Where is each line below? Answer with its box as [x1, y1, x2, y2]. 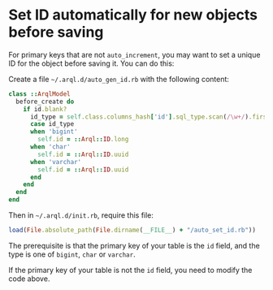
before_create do [15, 97, 75, 106]
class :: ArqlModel [8, 89, 71, 98]
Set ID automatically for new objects [8, 6, 258, 24]
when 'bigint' [29, 128, 79, 136]
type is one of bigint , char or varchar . [8, 249, 136, 259]
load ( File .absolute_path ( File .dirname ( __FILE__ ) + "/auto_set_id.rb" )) [8, 226, 256, 235]
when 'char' [29, 143, 71, 151]
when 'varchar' [29, 158, 82, 166]
